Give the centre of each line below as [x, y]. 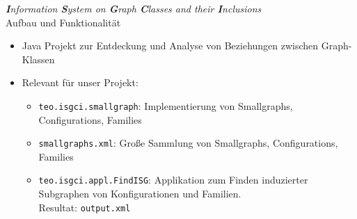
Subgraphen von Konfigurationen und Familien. [140, 194]
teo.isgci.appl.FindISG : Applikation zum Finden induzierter [173, 180]
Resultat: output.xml [85, 207]
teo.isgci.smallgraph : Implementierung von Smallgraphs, [166, 105]
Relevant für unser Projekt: [80, 82]
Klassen [38, 59]
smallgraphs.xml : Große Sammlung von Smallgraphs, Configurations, [188, 143]
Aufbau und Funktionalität [63, 22]
